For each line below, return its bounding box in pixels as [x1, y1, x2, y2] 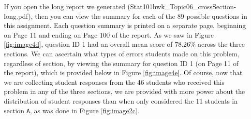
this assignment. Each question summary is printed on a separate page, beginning [4, 20, 246, 30]
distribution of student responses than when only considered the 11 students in [4, 95, 238, 106]
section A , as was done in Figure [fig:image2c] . [4, 105, 139, 115]
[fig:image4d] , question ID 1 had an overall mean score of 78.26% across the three [4, 39, 245, 49]
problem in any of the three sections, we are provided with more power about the [4, 86, 245, 96]
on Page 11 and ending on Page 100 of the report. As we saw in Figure [4, 29, 214, 40]
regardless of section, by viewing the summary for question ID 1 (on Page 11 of [4, 58, 239, 68]
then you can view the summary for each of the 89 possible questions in [35, 11, 247, 21]
